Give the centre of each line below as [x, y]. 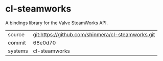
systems [18, 51]
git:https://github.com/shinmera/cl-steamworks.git [94, 34]
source [16, 34]
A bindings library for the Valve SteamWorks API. [57, 23]
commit [17, 42]
